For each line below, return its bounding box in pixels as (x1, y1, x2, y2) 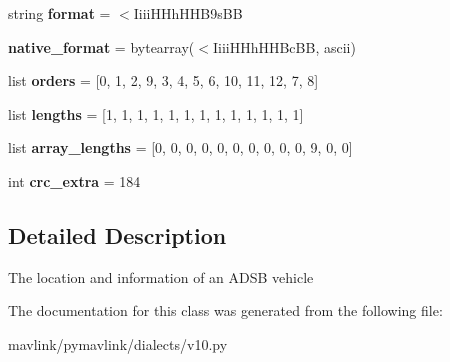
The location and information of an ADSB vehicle (8, 266, 314, 287)
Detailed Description (8, 219, 227, 250)
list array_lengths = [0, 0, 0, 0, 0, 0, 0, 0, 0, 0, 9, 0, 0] (8, 137, 353, 158)
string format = (8, 3, 111, 23)
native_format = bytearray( (8, 36, 195, 57)
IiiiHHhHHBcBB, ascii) (212, 36, 356, 57)
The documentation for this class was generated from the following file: (8, 300, 443, 321)
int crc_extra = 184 (8, 170, 141, 191)
